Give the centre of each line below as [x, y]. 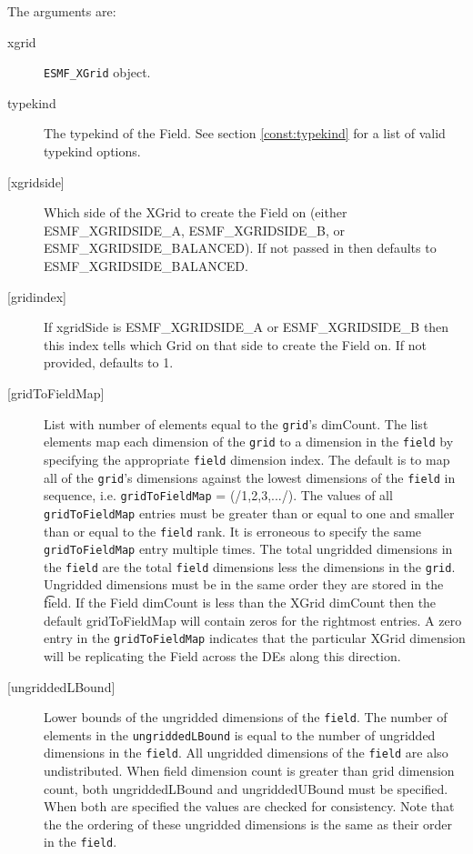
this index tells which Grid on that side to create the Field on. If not [235, 344]
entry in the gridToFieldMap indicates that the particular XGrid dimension [255, 638]
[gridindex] [37, 296]
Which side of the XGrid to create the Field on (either [196, 212]
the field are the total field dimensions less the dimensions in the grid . [250, 566]
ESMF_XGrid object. [97, 72]
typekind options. [92, 151]
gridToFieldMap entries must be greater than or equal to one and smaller [249, 512]
